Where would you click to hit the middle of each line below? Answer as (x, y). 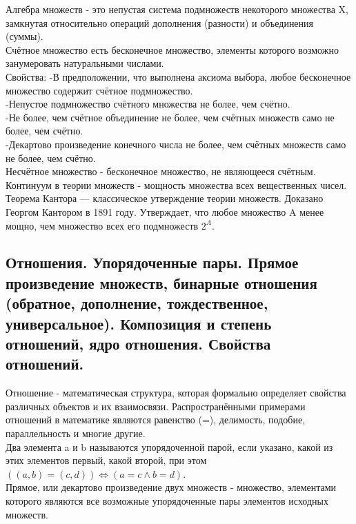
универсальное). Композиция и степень (139, 323)
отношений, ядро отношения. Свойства (138, 344)
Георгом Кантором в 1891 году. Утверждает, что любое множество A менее (165, 211)
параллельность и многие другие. (76, 433)
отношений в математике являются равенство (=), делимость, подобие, (156, 420)
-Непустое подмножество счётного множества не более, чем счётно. (148, 104)
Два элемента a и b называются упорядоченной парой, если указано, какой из (169, 446)
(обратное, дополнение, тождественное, (137, 303)
